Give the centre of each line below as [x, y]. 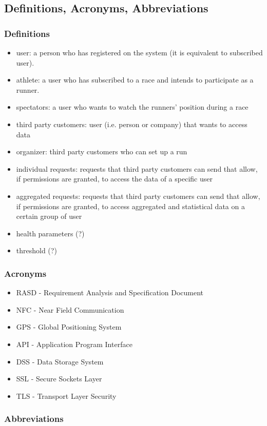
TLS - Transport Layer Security [66, 395]
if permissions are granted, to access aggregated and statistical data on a [130, 206]
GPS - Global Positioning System [69, 327]
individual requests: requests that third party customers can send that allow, [137, 168]
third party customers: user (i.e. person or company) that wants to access [132, 124]
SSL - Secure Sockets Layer [59, 379]
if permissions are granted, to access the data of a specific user [114, 179]
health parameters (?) [50, 233]
